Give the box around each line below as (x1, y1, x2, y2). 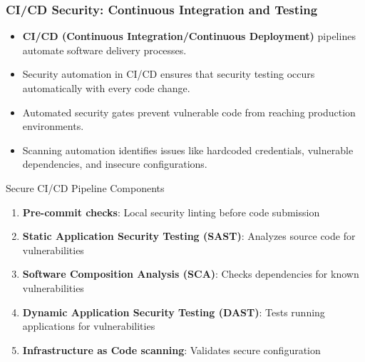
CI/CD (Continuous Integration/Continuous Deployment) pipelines (22, 29, 356, 44)
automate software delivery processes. (22, 42, 187, 57)
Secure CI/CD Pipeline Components (6, 180, 165, 195)
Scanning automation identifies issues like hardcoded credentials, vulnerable (22, 142, 354, 157)
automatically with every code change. (22, 81, 190, 95)
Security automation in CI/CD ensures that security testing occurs (22, 66, 315, 81)
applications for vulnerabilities (22, 318, 155, 333)
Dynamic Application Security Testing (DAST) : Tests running (22, 304, 325, 319)
